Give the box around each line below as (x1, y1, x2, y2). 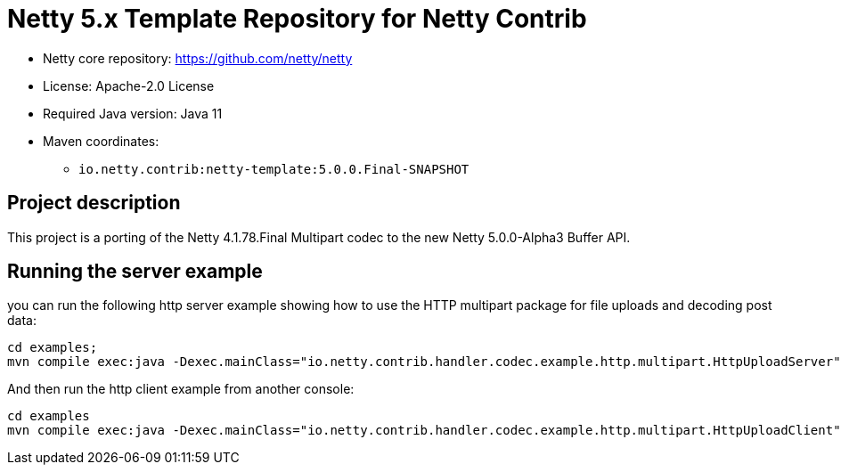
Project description (7, 191, 181, 215)
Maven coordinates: (43, 133, 159, 149)
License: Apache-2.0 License (43, 77, 215, 94)
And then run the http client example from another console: (7, 381, 355, 397)
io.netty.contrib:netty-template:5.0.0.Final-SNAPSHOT (78, 161, 469, 176)
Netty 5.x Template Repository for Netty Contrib (7, 4, 587, 34)
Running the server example (7, 260, 263, 283)
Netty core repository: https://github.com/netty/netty (43, 50, 353, 66)
